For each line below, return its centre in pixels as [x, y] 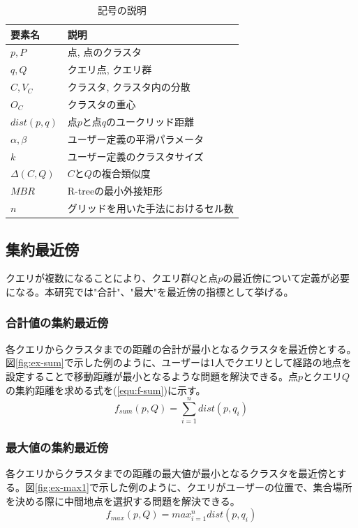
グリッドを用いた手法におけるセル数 [150, 208]
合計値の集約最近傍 [57, 323]
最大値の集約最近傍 [57, 447]
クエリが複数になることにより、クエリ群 [98, 278]
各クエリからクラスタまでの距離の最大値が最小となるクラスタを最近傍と [171, 473]
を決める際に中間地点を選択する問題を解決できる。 [123, 500]
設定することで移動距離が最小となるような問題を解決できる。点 [152, 376]
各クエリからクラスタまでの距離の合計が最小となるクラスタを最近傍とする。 [181, 348]
